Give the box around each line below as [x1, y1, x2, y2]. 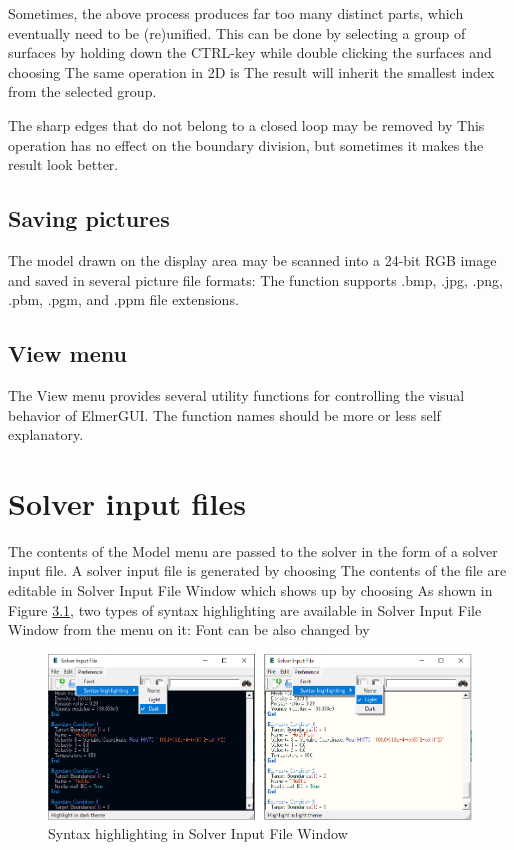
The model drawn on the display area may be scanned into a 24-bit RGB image [8, 249, 497, 270]
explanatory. [8, 424, 84, 445]
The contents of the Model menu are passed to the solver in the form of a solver [8, 540, 498, 561]
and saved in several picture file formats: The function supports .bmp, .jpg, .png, [8, 269, 503, 290]
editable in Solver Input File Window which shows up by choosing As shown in [8, 580, 493, 601]
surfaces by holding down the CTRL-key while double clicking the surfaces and [8, 42, 492, 63]
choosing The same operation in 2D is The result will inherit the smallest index [8, 61, 495, 82]
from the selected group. [8, 81, 157, 102]
